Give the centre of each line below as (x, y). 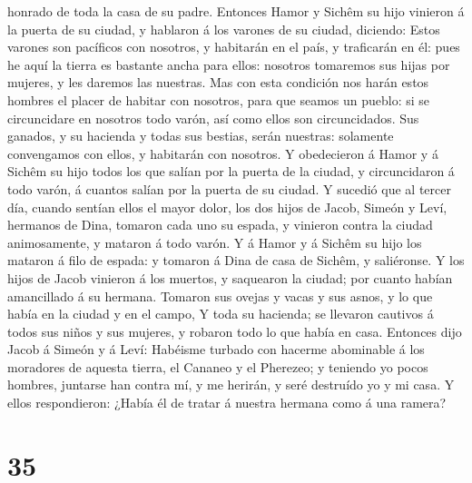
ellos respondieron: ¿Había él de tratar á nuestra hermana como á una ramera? (227, 403)
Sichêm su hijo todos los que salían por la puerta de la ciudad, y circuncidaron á (231, 171)
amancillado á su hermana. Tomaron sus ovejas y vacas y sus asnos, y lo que (220, 296)
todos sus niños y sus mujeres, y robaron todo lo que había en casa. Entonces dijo (235, 331)
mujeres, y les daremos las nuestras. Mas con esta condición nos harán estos (218, 82)
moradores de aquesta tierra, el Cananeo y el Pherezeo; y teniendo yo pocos (218, 366)
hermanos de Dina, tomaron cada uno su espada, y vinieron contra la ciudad (220, 225)
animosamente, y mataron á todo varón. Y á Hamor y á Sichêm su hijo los (215, 242)
